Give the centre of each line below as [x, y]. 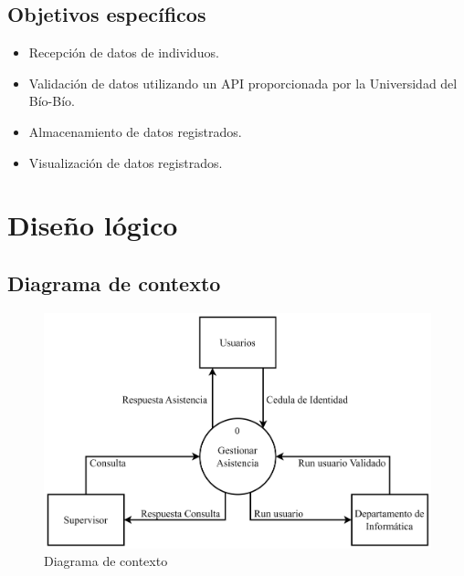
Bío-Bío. [52, 101]
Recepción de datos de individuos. [124, 52]
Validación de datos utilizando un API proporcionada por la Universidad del [243, 83]
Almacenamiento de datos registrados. [135, 131]
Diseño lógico [93, 225]
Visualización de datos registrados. [126, 162]
